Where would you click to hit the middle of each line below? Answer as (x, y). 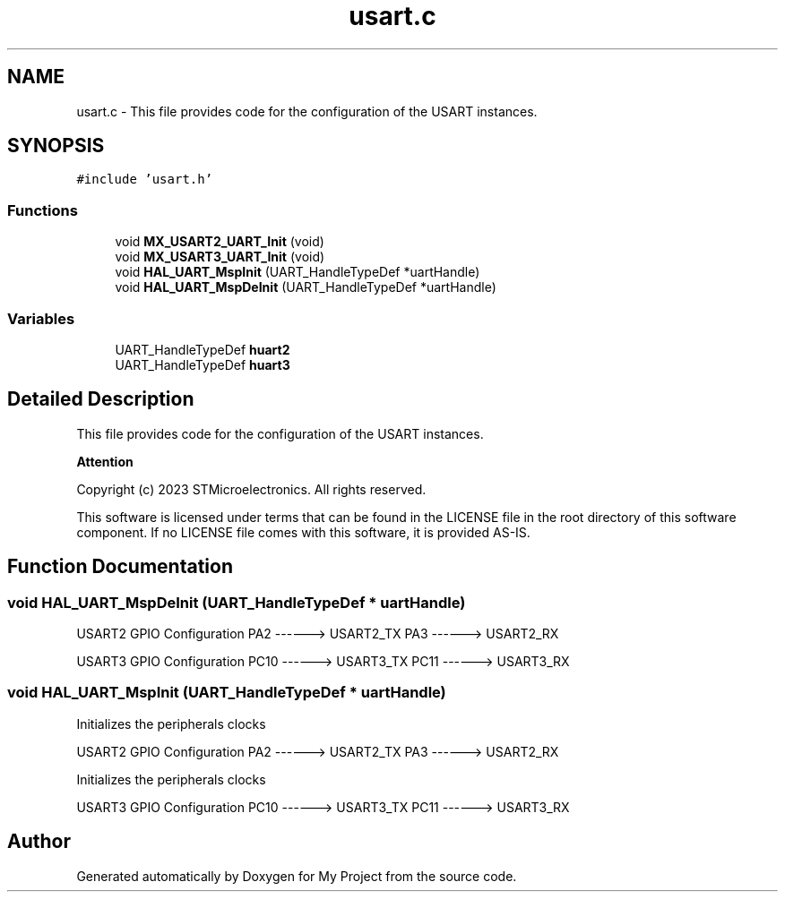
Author (39, 842)
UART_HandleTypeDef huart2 (203, 349)
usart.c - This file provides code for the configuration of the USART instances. (307, 111)
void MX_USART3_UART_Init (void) (220, 257)
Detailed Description (101, 399)
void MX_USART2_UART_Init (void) (220, 242)
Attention (105, 461)
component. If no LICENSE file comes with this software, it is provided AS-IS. (303, 532)
